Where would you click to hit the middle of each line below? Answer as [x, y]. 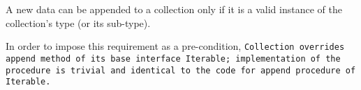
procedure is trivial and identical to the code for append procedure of [181, 70]
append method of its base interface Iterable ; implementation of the [173, 58]
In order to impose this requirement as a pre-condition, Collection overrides [175, 46]
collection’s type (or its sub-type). [78, 22]
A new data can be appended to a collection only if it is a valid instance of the [174, 9]
